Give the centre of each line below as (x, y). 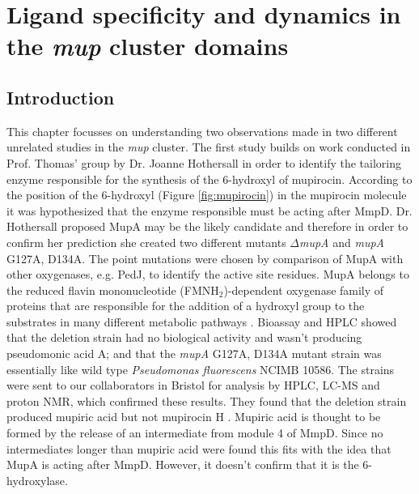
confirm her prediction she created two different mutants (146, 242)
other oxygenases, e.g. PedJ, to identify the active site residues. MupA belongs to (208, 274)
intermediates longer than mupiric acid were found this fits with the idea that (199, 448)
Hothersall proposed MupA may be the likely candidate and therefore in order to (207, 226)
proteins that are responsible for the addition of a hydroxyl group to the (186, 306)
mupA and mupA (342, 242)
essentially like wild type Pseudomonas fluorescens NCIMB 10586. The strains (201, 369)
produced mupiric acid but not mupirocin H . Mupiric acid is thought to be (194, 417)
